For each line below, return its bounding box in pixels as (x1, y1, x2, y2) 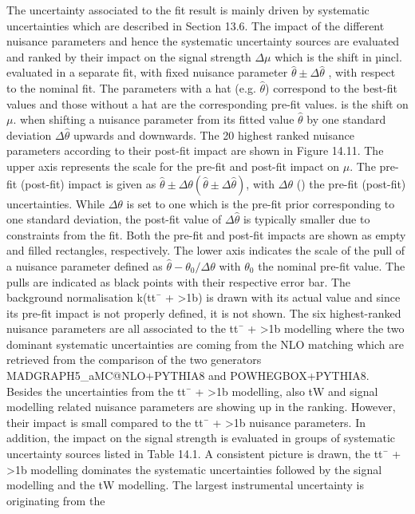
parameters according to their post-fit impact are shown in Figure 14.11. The (6, 142, 384, 159)
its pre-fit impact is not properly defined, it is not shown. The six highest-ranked (6, 304, 401, 321)
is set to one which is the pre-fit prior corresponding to (126, 195, 395, 212)
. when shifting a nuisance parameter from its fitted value (13, 111, 294, 128)
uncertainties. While (6, 195, 105, 212)
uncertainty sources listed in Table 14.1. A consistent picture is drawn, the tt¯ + (6, 445, 401, 462)
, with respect (328, 64, 396, 81)
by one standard (306, 111, 386, 128)
